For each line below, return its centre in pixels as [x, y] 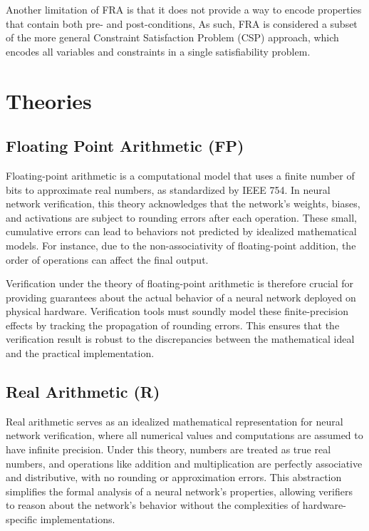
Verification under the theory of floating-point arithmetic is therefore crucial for [180, 283]
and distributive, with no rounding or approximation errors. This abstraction [174, 477]
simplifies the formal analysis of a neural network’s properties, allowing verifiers [179, 491]
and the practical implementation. [80, 353]
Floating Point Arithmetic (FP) [125, 146]
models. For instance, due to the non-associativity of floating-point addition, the [181, 245]
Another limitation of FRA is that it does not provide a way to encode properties [184, 9]
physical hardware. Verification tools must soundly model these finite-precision [177, 311]
